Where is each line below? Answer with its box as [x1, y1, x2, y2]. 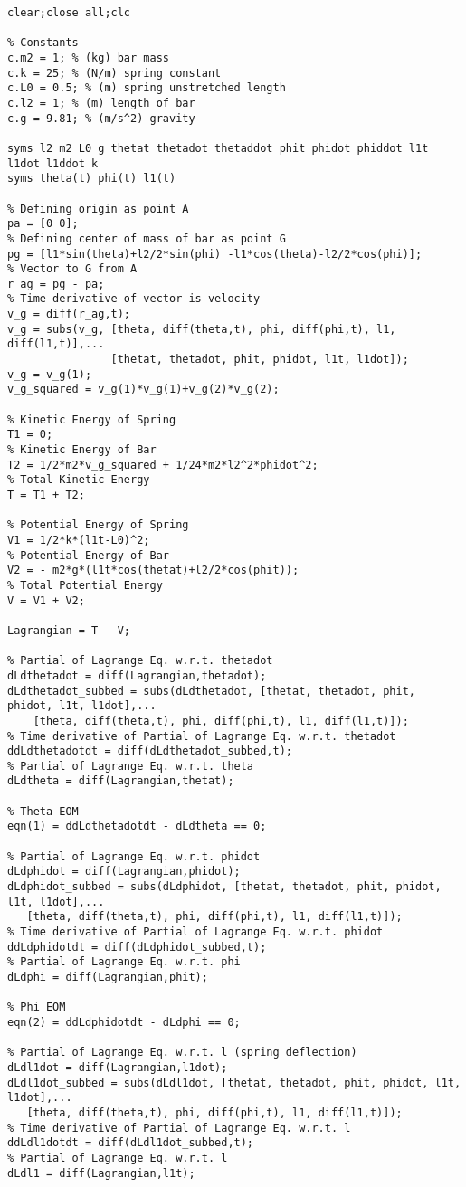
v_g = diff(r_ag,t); [7, 308, 131, 321]
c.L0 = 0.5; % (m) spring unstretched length [7, 81, 286, 95]
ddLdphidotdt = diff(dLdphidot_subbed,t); [7, 940, 267, 954]
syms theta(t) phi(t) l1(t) [7, 172, 176, 185]
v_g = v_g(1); [7, 367, 92, 381]
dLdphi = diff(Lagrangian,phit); [7, 971, 208, 983]
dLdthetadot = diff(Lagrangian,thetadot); [7, 669, 267, 682]
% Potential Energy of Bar [7, 548, 169, 562]
